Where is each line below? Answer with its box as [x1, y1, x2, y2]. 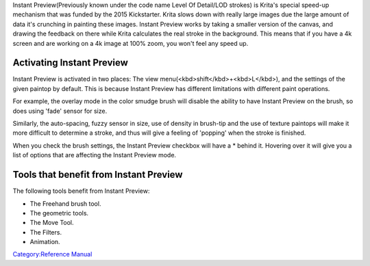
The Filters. [29, 228, 62, 236]
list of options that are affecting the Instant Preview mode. [12, 151, 177, 159]
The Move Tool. [29, 219, 75, 227]
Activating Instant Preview [12, 57, 128, 68]
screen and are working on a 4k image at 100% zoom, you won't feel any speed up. [12, 39, 249, 47]
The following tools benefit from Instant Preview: [12, 187, 150, 195]
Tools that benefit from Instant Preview [12, 169, 183, 181]
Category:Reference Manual [12, 250, 92, 258]
